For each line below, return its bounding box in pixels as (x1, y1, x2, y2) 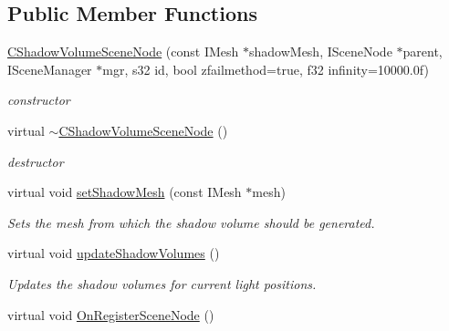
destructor (7, 151, 64, 171)
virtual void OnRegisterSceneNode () (7, 305, 214, 324)
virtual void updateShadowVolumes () (7, 243, 220, 263)
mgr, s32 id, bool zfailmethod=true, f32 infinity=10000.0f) (102, 59, 429, 78)
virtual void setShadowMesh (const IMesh (7, 182, 242, 202)
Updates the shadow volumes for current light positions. (7, 274, 317, 293)
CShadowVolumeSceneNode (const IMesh (7, 42, 239, 61)
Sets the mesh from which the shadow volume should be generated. (7, 212, 375, 232)
